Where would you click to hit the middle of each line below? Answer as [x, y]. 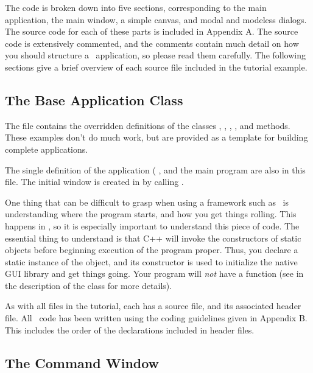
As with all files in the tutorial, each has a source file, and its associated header [153, 306]
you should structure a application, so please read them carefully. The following [155, 55]
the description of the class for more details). [89, 285]
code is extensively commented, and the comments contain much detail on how [152, 43]
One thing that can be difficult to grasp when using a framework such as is [147, 202]
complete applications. [47, 149]
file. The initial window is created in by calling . [94, 182]
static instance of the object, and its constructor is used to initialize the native [151, 261]
